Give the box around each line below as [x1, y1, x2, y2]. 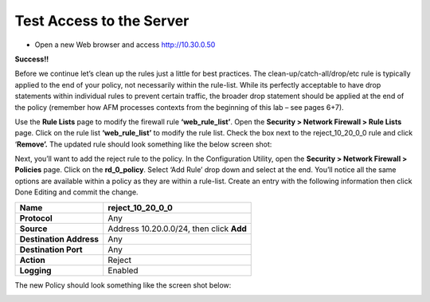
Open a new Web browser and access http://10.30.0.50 [34, 40, 216, 49]
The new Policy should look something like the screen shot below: [14, 280, 232, 290]
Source [19, 223, 48, 234]
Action [19, 254, 45, 265]
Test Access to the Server [14, 12, 190, 29]
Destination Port [19, 244, 83, 255]
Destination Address [19, 233, 100, 245]
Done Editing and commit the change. [14, 187, 139, 197]
